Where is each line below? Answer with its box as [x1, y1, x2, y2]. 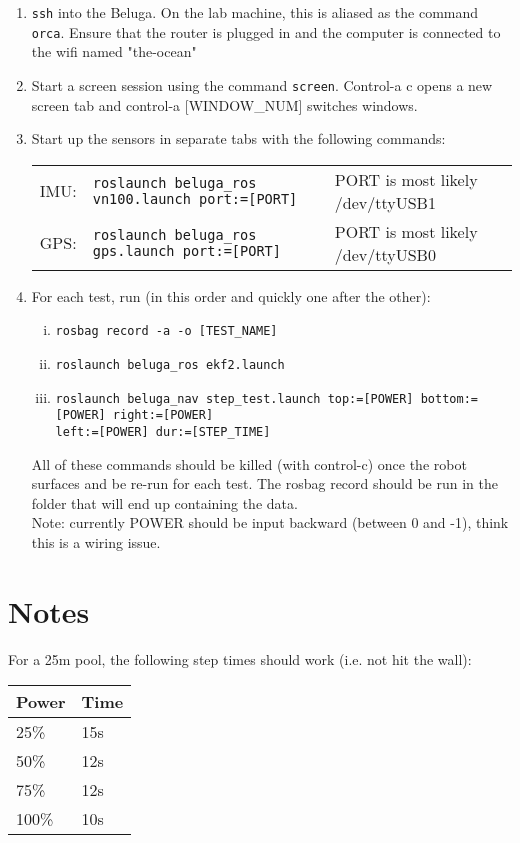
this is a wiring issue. [31, 532, 161, 552]
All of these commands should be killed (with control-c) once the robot [31, 453, 467, 474]
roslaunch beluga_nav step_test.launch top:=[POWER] [55, 391, 414, 406]
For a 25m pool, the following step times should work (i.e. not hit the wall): [8, 648, 472, 669]
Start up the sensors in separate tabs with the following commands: [31, 128, 446, 149]
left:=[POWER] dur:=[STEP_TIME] [55, 424, 271, 439]
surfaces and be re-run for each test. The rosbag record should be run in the [31, 473, 498, 494]
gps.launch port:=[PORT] [92, 242, 281, 259]
